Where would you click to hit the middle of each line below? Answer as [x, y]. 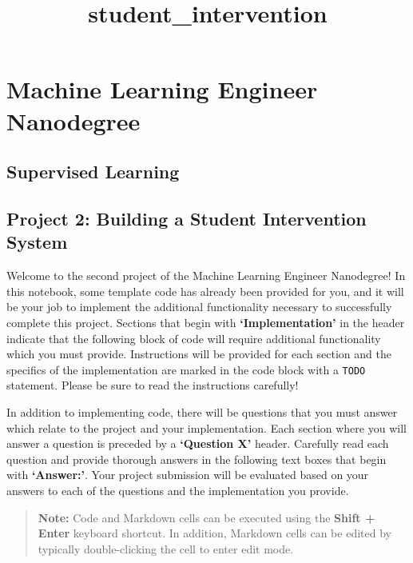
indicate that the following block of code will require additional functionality [194, 338]
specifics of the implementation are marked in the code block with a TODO [186, 369]
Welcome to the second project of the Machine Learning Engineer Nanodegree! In [206, 276]
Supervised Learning [93, 172]
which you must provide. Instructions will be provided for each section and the [199, 354]
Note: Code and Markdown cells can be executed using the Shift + [206, 517]
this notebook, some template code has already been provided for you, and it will [205, 291]
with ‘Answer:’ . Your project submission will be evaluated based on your [188, 475]
